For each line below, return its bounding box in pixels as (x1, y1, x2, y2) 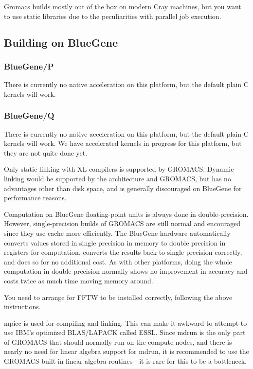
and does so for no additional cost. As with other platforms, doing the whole (4, 256, 232, 266)
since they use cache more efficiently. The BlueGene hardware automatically (4, 228, 231, 238)
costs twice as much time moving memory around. (4, 275, 153, 285)
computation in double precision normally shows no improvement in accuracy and (4, 266, 248, 276)
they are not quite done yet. (4, 147, 88, 158)
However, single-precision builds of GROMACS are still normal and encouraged (4, 218, 241, 228)
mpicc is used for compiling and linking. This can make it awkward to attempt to (4, 317, 247, 328)
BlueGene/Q (4, 109, 54, 122)
